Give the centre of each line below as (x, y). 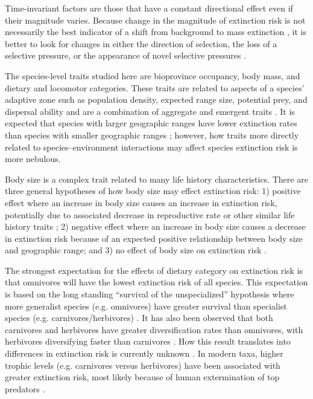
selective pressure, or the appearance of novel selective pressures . (126, 55)
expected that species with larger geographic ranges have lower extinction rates (151, 123)
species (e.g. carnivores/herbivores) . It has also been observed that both (139, 318)
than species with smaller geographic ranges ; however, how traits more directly (152, 135)
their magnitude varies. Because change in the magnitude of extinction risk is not (155, 20)
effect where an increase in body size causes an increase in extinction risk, (141, 202)
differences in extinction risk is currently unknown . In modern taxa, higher (144, 353)
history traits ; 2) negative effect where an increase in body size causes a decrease (155, 226)
